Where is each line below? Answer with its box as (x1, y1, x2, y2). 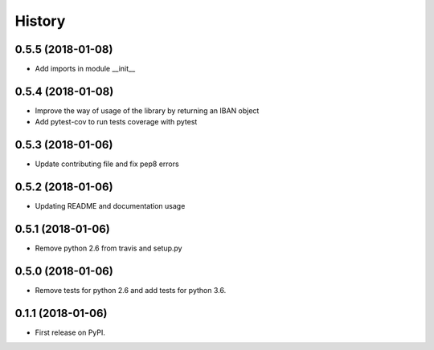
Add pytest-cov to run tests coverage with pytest (35, 117, 198, 127)
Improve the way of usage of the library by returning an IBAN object (35, 105, 260, 116)
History (14, 12, 66, 30)
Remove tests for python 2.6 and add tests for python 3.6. (35, 285, 227, 295)
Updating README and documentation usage (35, 201, 186, 211)
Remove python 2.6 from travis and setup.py (35, 243, 182, 253)
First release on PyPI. (35, 328, 106, 337)
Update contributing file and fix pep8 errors (35, 159, 180, 169)
